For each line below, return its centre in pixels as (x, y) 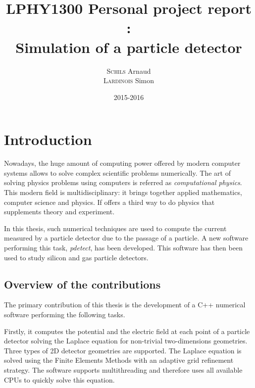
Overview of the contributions (82, 284)
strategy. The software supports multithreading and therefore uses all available (123, 369)
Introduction (48, 139)
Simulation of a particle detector (129, 47)
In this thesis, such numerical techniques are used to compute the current (115, 228)
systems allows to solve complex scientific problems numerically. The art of (117, 172)
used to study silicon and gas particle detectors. (76, 257)
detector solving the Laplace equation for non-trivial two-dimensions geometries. (126, 341)
